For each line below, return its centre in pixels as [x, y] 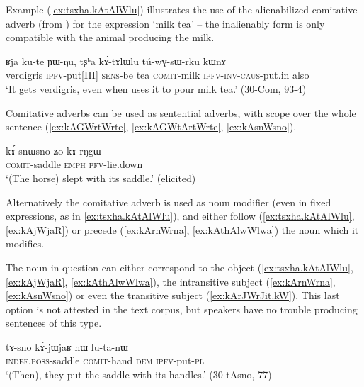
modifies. [25, 243]
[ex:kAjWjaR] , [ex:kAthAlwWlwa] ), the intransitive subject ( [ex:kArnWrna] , [171, 281]
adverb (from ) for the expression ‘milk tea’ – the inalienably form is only [165, 23]
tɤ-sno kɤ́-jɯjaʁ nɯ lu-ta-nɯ [67, 346]
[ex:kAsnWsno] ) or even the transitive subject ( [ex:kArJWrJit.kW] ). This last [173, 295]
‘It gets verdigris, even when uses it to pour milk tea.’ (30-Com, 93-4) [156, 88]
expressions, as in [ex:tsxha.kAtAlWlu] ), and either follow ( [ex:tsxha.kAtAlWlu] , [180, 216]
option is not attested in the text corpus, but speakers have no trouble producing [182, 309]
